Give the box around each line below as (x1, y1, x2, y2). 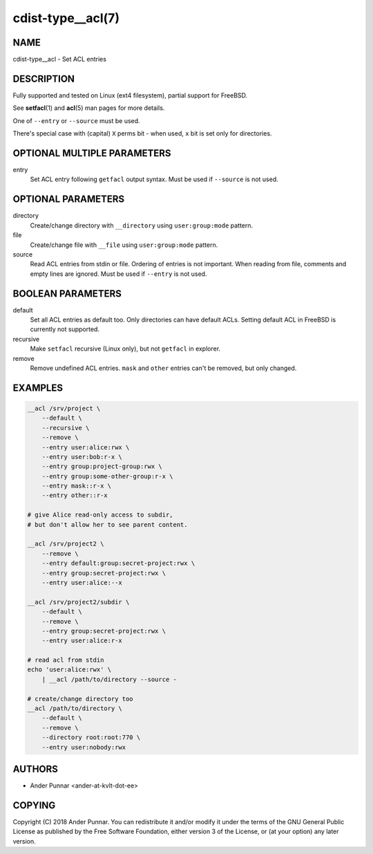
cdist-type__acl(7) (12, 10, 120, 26)
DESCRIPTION (12, 73, 75, 84)
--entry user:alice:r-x (41, 637, 122, 644)
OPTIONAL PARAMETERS (12, 194, 125, 205)
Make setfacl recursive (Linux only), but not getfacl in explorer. (30, 344, 221, 353)
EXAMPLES (12, 382, 64, 393)
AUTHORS (12, 763, 59, 775)
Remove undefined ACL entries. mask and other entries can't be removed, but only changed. (30, 364, 297, 372)
